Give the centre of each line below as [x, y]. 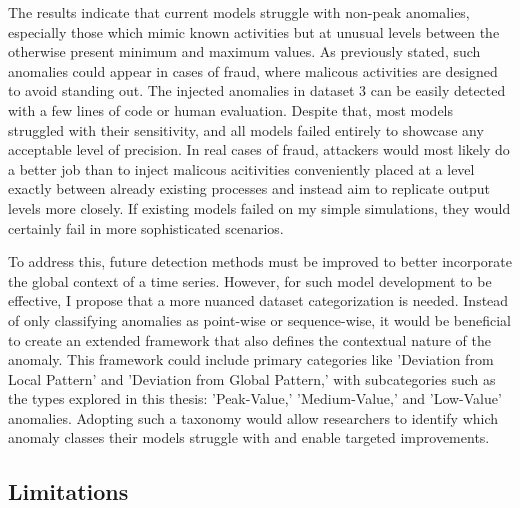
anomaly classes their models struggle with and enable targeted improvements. [249, 437]
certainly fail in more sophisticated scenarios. [146, 227]
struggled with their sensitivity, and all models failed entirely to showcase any [246, 129]
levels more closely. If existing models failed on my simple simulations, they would [259, 207]
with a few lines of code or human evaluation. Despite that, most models [231, 109]
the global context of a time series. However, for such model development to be [250, 280]
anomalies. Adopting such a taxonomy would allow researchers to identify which [253, 417]
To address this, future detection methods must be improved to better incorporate [260, 261]
